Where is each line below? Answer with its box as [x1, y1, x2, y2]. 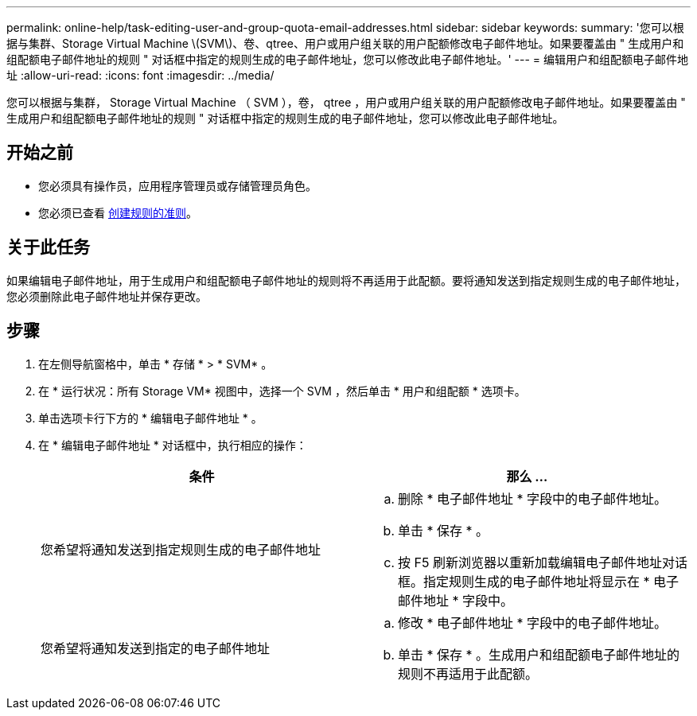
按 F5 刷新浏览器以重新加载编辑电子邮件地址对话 [398, 554, 687, 570]
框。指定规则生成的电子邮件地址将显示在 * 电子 [398, 573, 679, 590]
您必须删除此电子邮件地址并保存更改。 [6, 289, 207, 303]
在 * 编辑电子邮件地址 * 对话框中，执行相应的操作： [38, 438, 307, 452]
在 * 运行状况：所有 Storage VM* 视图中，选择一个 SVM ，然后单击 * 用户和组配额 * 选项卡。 [38, 383, 526, 398]
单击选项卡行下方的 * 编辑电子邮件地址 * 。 [38, 411, 263, 425]
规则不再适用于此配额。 [398, 665, 539, 682]
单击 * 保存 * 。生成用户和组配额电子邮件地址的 [398, 646, 680, 663]
